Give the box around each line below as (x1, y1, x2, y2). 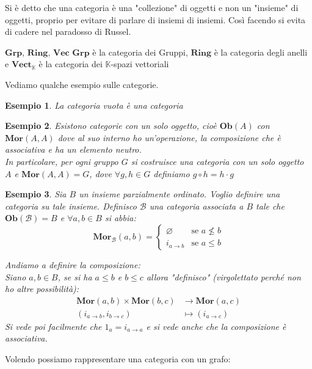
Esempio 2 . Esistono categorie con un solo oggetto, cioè (5, 119, 217, 132)
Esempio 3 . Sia (5, 188, 67, 200)
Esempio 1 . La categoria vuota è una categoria (5, 98, 183, 111)
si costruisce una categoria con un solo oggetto (131, 155, 304, 167)
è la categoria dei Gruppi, (92, 45, 188, 58)
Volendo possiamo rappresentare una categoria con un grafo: (5, 352, 231, 365)
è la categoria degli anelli (214, 45, 308, 58)
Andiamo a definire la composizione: (5, 258, 140, 271)
